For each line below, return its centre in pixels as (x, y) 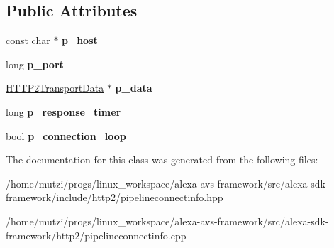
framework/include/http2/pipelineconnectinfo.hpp (115, 197)
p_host (80, 40)
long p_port (35, 64)
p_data (134, 88)
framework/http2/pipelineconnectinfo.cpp (96, 235)
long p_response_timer (63, 111)
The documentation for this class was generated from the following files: (162, 160)
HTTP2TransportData (55, 88)
